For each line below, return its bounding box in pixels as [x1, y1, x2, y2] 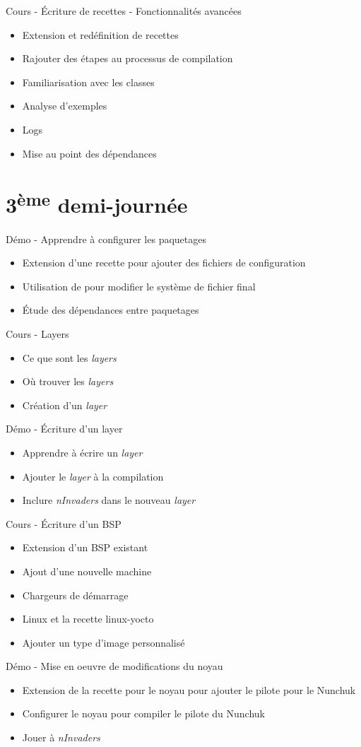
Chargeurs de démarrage [22, 587, 129, 602]
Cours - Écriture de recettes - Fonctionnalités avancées [6, 4, 242, 18]
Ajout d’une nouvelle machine [22, 563, 152, 578]
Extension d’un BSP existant [22, 540, 148, 555]
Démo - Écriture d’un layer [6, 421, 123, 436]
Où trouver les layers [22, 374, 114, 389]
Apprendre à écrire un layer [22, 445, 143, 459]
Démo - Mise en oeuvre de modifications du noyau [6, 659, 223, 674]
